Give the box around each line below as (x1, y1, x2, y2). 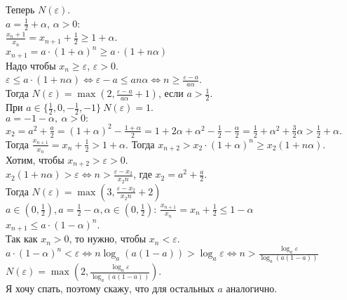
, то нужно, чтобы (69, 231, 147, 246)
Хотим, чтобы (6, 152, 64, 167)
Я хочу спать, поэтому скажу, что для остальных (6, 281, 215, 296)
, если (158, 86, 184, 100)
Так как (6, 231, 38, 246)
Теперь (6, 2, 35, 16)
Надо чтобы (6, 58, 56, 72)
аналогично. (226, 281, 278, 296)
